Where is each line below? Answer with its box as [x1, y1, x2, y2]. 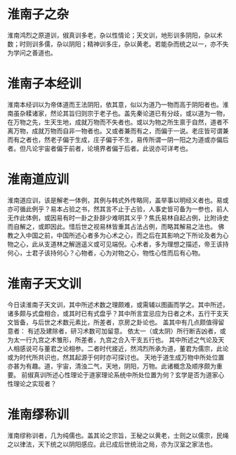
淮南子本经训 [7, 76, 82, 92]
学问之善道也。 [13, 48, 57, 57]
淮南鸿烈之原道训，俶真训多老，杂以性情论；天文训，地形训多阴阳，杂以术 [7, 31, 223, 39]
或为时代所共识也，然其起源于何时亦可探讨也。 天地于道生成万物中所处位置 [7, 352, 225, 362]
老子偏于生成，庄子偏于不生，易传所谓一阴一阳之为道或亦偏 [50, 135, 223, 144]
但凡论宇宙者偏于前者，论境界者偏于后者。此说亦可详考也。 [19, 144, 192, 152]
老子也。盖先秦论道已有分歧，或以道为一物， [99, 109, 229, 117]
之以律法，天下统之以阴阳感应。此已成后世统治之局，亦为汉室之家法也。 [7, 440, 216, 448]
